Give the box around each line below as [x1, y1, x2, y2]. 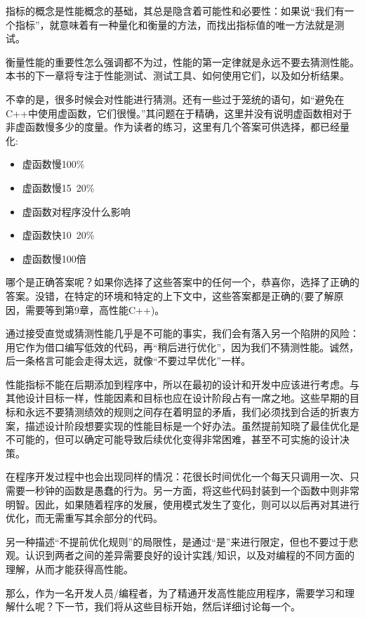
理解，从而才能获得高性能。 [6, 562, 133, 576]
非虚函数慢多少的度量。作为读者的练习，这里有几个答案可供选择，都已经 [6, 119, 340, 134]
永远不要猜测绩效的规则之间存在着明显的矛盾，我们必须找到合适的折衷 [25, 405, 350, 419]
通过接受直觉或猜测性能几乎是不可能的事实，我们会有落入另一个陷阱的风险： [6, 326, 359, 341]
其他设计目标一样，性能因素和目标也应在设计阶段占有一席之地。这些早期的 [6, 390, 350, 405]
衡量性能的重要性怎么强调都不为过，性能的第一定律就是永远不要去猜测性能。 [6, 54, 359, 69]
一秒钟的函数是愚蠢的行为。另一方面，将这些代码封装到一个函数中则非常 [25, 483, 359, 498]
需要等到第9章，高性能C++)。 [25, 302, 165, 317]
